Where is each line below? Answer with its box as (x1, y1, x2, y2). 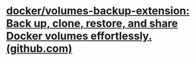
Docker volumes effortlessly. (6, 30, 153, 43)
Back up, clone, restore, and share (6, 17, 178, 30)
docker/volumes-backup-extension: (6, 4, 190, 18)
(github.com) (6, 42, 72, 56)
